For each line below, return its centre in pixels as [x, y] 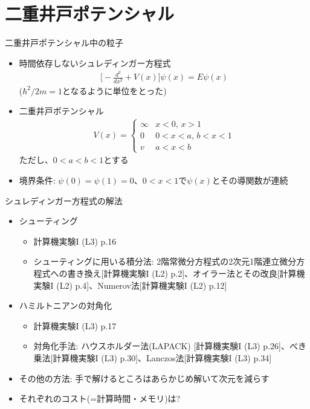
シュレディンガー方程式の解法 [64, 200]
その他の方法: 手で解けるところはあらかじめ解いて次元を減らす [144, 378]
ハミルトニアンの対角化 [66, 305]
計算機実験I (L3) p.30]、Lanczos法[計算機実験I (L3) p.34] [162, 357]
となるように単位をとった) [114, 90]
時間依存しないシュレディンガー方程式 [95, 63]
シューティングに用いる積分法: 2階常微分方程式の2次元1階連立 [157, 261]
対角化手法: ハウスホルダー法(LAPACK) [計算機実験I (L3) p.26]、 [161, 346]
